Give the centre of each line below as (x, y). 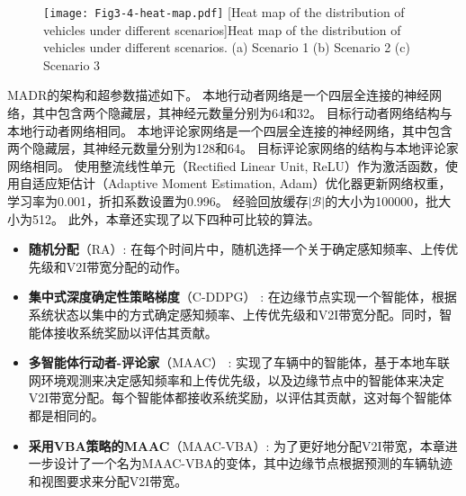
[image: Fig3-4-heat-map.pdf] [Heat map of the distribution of (224, 12)
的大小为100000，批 (382, 201)
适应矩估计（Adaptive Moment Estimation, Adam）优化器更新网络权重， (242, 183)
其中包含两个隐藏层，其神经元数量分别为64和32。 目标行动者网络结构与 (242, 113)
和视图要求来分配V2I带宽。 (108, 480)
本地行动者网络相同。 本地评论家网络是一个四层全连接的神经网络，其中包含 (230, 130)
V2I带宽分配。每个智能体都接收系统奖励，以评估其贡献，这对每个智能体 (240, 397)
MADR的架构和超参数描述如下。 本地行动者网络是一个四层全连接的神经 (218, 95)
